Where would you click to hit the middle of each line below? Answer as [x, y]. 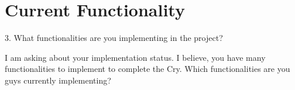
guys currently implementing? [58, 80]
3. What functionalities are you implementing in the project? [114, 38]
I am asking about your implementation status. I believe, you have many [135, 57]
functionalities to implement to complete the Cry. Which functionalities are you [147, 69]
